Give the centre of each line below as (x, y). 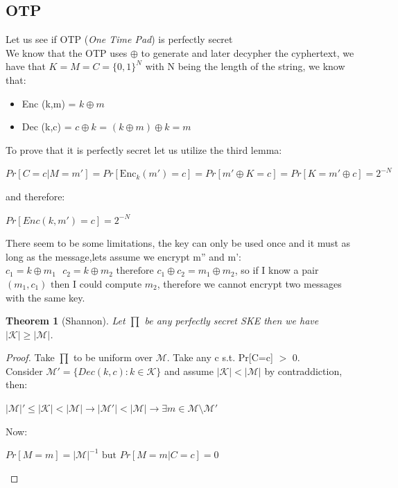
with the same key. (45, 297)
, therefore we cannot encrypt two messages (249, 283)
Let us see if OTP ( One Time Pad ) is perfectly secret (119, 39)
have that (26, 66)
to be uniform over (113, 357)
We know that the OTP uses (67, 52)
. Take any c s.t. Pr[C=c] (220, 357)
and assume (189, 371)
